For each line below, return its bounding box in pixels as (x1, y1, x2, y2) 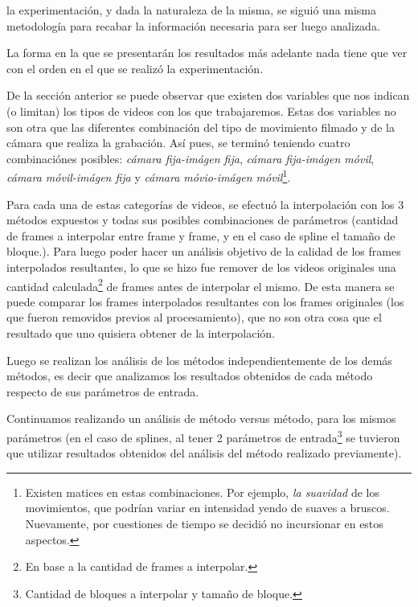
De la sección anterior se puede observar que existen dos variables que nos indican (6, 87, 410, 104)
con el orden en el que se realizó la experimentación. (6, 59, 264, 76)
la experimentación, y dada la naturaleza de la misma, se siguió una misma (6, 2, 377, 18)
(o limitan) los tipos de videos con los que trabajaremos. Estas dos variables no (6, 102, 396, 119)
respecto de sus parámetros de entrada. (6, 383, 199, 400)
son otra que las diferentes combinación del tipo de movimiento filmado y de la (6, 118, 395, 135)
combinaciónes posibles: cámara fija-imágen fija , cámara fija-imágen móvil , (6, 150, 375, 166)
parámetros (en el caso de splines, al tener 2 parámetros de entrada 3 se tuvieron (6, 426, 400, 445)
